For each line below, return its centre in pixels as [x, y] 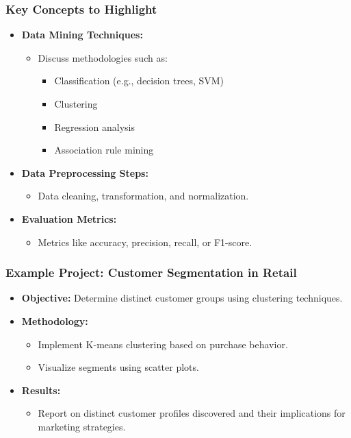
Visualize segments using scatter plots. [118, 367]
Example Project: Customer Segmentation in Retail [151, 272]
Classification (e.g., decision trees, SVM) [139, 81]
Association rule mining [104, 150]
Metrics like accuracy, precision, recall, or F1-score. [145, 242]
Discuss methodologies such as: [103, 57]
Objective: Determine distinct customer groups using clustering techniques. [182, 298]
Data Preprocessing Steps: [85, 172]
